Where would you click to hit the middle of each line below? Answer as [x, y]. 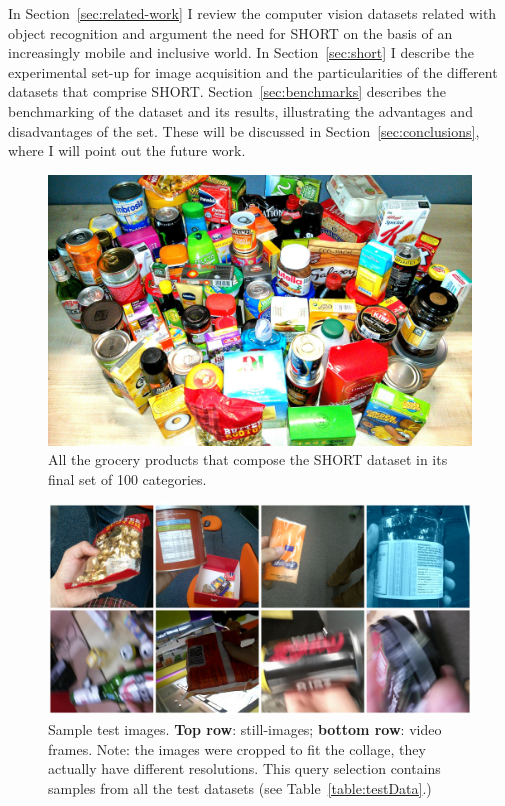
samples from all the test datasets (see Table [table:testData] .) [240, 787]
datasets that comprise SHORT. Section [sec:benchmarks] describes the [227, 91]
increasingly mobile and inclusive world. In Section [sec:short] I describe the [241, 52]
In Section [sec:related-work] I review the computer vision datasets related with [252, 13]
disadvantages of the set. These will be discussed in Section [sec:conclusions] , [244, 130]
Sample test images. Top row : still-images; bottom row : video [245, 728]
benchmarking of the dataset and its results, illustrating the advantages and [240, 110]
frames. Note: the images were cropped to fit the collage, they [237, 748]
